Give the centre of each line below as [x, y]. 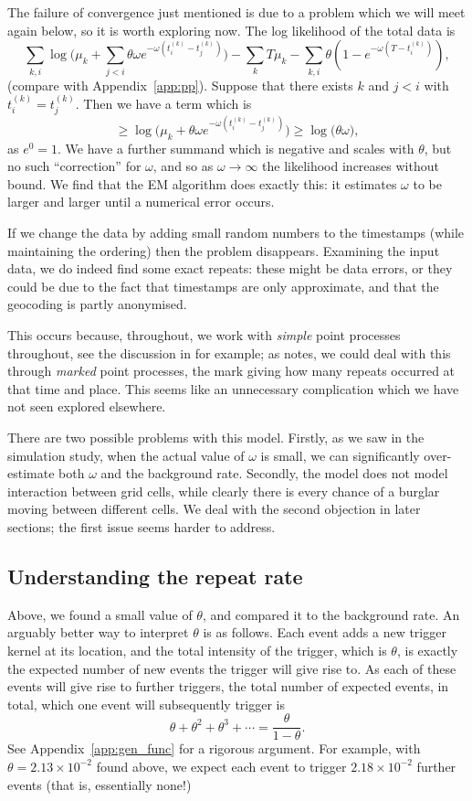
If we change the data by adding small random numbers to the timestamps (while [236, 233]
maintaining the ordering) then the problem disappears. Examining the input [224, 250]
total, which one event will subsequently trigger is [147, 704]
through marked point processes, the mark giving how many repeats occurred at [231, 371]
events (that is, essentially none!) [100, 784]
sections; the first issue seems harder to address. [142, 526]
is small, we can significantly [340, 455]
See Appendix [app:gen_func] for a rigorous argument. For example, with [214, 748]
